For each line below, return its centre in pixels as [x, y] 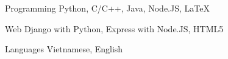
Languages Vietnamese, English [64, 49]
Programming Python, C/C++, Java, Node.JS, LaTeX [107, 8]
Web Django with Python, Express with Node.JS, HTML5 [114, 28]
